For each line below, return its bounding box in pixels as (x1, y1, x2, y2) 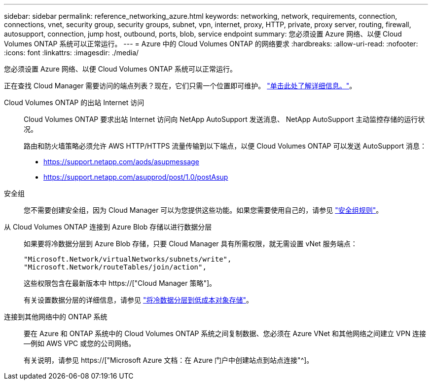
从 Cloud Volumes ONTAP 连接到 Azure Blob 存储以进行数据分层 (4, 223, 212, 231)
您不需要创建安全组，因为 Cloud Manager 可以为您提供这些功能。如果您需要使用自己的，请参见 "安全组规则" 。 (24, 206, 383, 214)
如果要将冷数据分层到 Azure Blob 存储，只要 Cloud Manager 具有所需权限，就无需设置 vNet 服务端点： (24, 239, 358, 248)
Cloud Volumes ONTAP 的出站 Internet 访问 (4, 98, 144, 107)
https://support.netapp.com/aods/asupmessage (43, 157, 199, 166)
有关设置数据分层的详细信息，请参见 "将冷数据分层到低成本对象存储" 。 (24, 296, 253, 304)
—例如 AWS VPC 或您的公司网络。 (24, 339, 136, 347)
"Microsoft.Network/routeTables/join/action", (24, 263, 207, 271)
